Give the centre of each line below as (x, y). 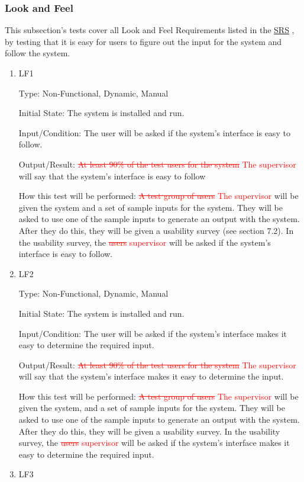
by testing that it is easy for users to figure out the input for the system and (143, 41)
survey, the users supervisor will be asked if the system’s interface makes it (154, 443)
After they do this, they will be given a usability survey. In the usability (149, 431)
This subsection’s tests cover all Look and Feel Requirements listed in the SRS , (150, 30)
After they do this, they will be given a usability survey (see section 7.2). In (156, 230)
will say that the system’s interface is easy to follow (112, 176)
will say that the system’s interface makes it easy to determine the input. (151, 376)
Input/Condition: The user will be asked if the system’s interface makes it (153, 333)
